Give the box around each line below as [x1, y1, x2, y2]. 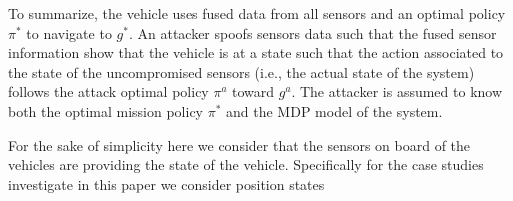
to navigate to [26, 22, 112, 43]
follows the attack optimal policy [8, 81, 209, 102]
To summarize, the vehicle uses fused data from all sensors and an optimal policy [8, 3, 506, 23]
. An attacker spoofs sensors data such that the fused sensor [128, 22, 497, 43]
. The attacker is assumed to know [291, 81, 503, 102]
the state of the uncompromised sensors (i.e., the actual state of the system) [8, 61, 475, 82]
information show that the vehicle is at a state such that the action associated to [8, 42, 504, 63]
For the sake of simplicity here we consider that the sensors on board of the [8, 134, 471, 155]
